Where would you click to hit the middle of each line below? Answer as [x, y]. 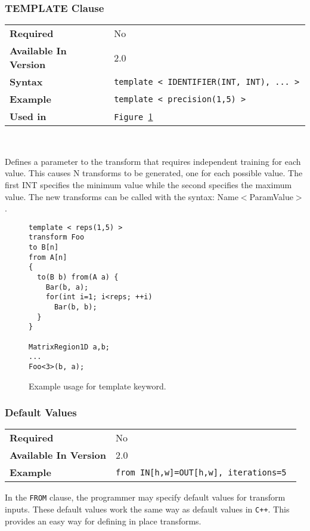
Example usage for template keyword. [97, 386]
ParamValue [271, 196]
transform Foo [57, 237]
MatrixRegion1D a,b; [69, 347]
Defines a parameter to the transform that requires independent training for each [153, 161]
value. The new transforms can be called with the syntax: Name [122, 196]
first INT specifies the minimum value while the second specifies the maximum [148, 185]
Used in [28, 116]
